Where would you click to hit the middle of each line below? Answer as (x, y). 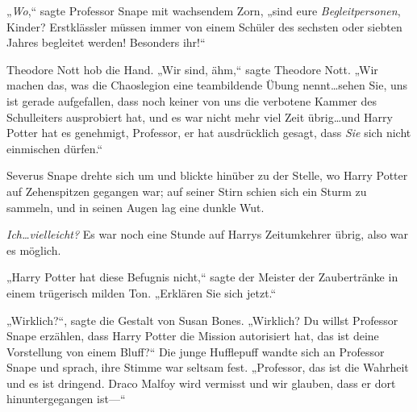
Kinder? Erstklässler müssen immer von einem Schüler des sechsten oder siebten (204, 26)
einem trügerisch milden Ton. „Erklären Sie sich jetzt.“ (142, 292)
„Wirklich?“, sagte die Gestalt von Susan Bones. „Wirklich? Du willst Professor (202, 320)
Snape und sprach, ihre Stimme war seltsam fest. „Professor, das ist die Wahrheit (208, 367)
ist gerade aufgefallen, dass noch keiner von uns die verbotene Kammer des (192, 100)
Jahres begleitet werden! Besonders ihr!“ (106, 42)
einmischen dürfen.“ (55, 148)
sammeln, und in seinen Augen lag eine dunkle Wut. (136, 207)
